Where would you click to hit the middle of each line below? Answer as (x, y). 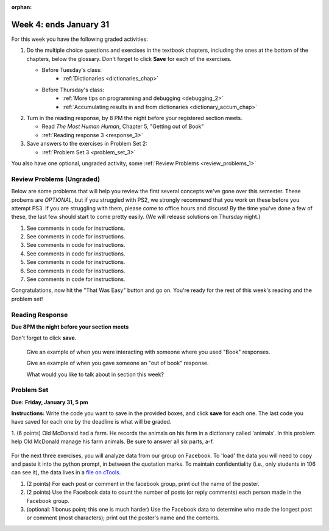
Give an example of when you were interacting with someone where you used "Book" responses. (148, 352)
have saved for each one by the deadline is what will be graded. (91, 422)
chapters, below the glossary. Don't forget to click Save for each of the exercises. (129, 59)
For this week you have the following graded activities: (80, 39)
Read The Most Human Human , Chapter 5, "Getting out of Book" (123, 127)
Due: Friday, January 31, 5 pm (50, 402)
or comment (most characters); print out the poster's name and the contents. (123, 518)
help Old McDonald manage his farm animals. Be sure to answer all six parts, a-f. (113, 441)
